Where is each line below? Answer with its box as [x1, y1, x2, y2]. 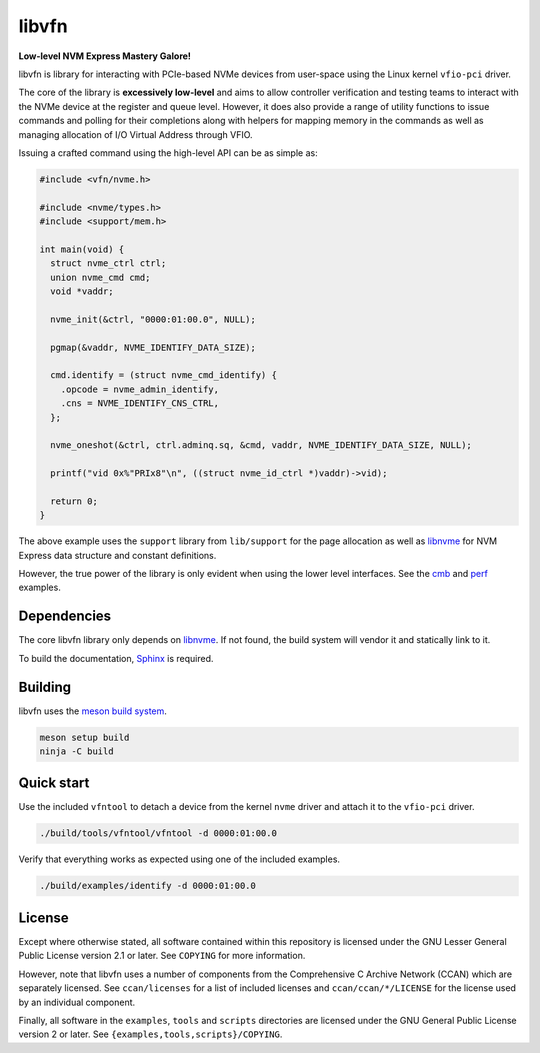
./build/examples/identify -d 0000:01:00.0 [39, 880, 257, 892]
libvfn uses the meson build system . [18, 705, 167, 717]
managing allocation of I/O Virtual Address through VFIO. [18, 128, 254, 140]
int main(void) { [39, 243, 125, 255]
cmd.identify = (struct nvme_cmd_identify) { [50, 370, 277, 381]
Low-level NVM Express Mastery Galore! [18, 50, 192, 62]
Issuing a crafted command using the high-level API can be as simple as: [18, 146, 319, 159]
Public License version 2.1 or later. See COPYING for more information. [18, 950, 306, 962]
